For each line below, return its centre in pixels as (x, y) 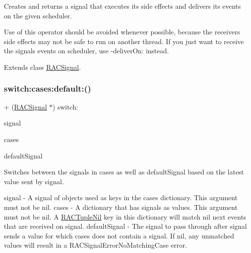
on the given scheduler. (38, 15)
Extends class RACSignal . (42, 67)
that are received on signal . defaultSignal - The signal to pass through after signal (125, 226)
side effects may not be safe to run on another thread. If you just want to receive (124, 41)
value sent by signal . (34, 181)
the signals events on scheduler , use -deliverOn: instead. (86, 51)
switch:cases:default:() (48, 88)
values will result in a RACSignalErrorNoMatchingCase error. (96, 245)
